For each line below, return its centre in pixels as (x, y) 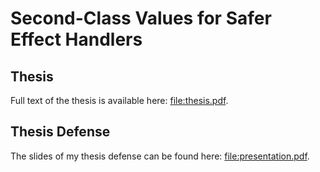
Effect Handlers (76, 39)
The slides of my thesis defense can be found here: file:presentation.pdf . (160, 156)
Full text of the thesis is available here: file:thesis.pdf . (119, 100)
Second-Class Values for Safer (141, 18)
